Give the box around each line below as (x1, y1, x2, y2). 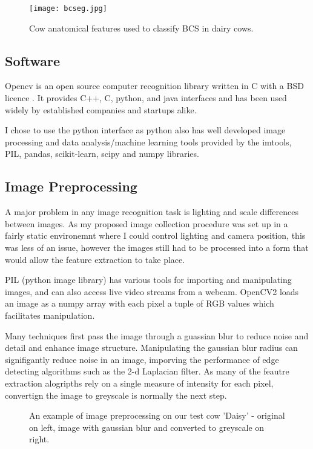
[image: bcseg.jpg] (29, 4, 107, 13)
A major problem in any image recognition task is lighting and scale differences (5, 205, 299, 218)
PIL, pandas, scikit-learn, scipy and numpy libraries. (5, 147, 199, 160)
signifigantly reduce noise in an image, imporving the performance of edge (5, 353, 279, 365)
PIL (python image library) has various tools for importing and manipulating (5, 273, 292, 286)
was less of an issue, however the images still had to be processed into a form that (5, 241, 309, 253)
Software (5, 51, 61, 70)
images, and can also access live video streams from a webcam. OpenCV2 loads (5, 285, 299, 298)
